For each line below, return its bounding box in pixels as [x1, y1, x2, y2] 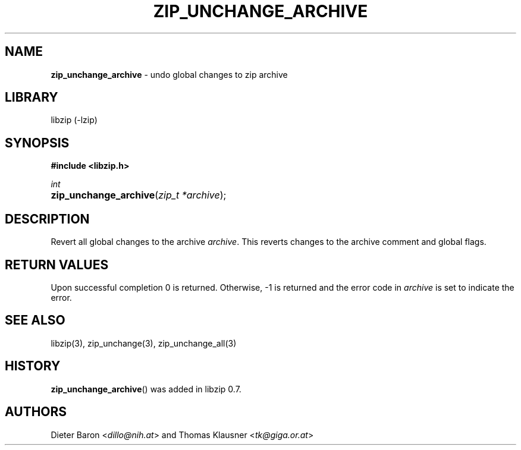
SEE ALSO [5, 313, 65, 328]
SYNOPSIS [5, 135, 70, 150]
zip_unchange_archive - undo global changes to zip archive [51, 69, 288, 80]
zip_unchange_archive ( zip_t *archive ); [51, 189, 227, 202]
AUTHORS [5, 404, 67, 420]
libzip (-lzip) [51, 115, 98, 125]
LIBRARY [5, 90, 58, 105]
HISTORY [5, 358, 61, 374]
